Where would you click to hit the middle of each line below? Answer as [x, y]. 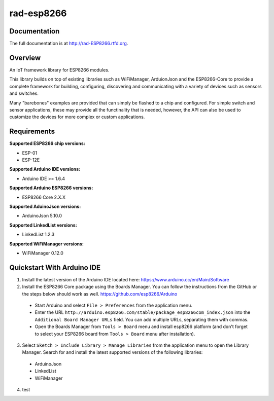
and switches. [24, 93]
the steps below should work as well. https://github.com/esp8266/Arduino [100, 294]
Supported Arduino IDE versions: [45, 169]
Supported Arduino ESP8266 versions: [51, 188]
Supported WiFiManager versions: [46, 244]
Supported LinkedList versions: [43, 225]
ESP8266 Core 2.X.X [44, 197]
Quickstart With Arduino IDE [55, 267]
